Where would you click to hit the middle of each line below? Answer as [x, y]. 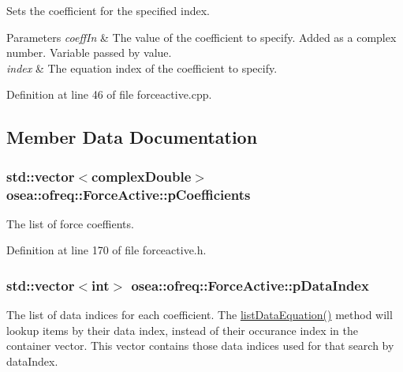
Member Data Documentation [132, 137]
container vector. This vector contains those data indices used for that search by [200, 346]
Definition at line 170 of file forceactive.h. [106, 250]
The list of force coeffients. [70, 223]
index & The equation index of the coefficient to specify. [142, 68]
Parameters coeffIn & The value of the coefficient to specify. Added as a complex [201, 37]
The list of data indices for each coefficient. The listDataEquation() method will [200, 315]
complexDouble [142, 176]
